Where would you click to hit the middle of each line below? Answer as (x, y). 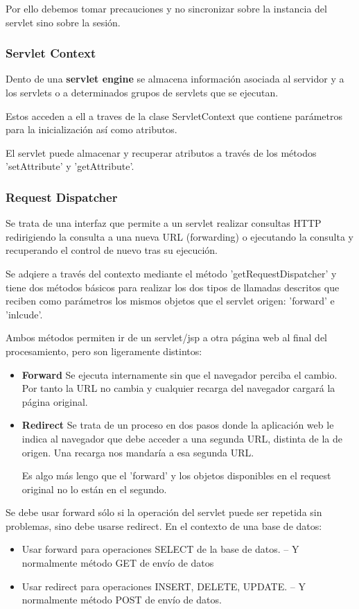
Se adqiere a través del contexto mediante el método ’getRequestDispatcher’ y (171, 273)
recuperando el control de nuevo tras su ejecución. (112, 250)
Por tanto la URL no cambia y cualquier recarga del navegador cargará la (178, 388)
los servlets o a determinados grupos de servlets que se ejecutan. (142, 92)
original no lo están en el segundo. (94, 489)
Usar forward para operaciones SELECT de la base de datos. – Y (160, 549)
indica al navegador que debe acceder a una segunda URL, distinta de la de (182, 438)
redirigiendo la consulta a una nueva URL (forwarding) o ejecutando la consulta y (180, 236)
